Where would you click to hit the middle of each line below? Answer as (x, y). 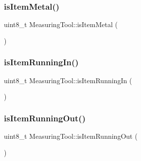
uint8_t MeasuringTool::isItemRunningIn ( (68, 80)
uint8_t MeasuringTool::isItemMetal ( (61, 24)
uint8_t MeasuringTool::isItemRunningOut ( (71, 136)
